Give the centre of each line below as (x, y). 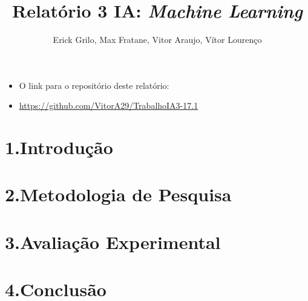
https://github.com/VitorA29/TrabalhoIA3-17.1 (109, 105)
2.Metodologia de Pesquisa (118, 194)
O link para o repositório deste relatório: (94, 85)
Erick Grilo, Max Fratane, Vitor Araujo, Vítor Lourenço (157, 40)
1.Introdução (59, 147)
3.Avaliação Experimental (113, 241)
